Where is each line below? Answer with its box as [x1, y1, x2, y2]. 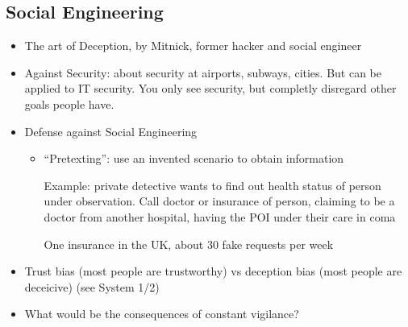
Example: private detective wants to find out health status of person [44, 176, 381, 193]
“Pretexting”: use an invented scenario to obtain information [44, 150, 344, 167]
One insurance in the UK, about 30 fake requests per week [44, 235, 334, 252]
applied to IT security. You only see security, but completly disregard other [24, 80, 397, 97]
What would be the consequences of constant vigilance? [24, 305, 299, 322]
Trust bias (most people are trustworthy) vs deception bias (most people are [24, 263, 402, 279]
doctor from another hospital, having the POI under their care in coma [44, 208, 396, 225]
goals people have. [24, 95, 114, 112]
